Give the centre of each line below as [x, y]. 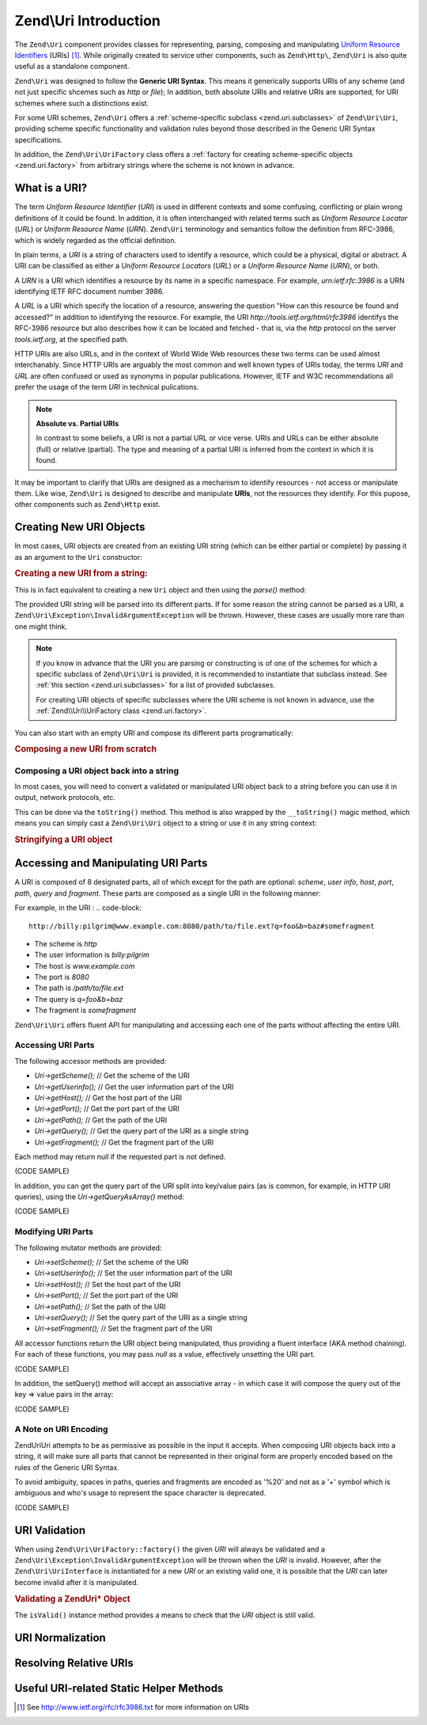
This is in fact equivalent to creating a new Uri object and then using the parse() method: [161, 589]
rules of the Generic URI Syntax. [67, 1467]
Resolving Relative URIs [74, 1663]
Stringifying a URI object [64, 840]
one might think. [41, 626]
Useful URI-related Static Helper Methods [119, 1688]
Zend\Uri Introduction [88, 21]
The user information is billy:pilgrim [92, 955]
